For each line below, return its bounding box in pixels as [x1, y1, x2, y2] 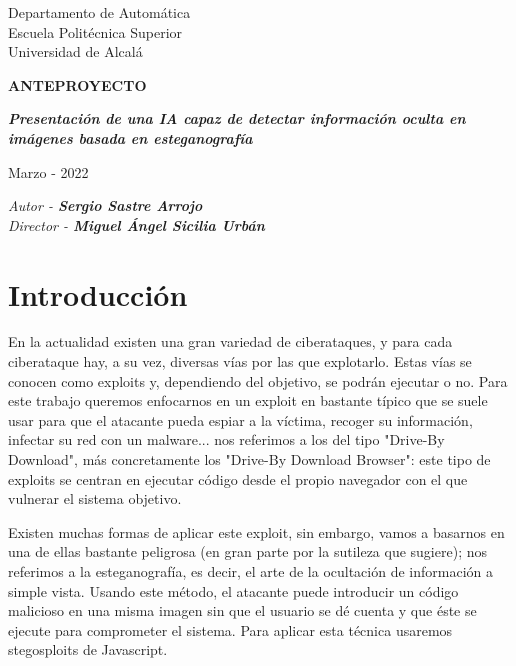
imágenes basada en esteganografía [8, 127, 253, 148]
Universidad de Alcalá [8, 41, 143, 62]
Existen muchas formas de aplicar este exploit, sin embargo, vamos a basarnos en [8, 521, 505, 542]
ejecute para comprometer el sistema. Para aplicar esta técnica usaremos [8, 619, 453, 640]
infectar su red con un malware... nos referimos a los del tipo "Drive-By [8, 429, 445, 450]
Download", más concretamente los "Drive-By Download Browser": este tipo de [8, 449, 491, 470]
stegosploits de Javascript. [8, 639, 168, 660]
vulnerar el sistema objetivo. [8, 488, 182, 509]
